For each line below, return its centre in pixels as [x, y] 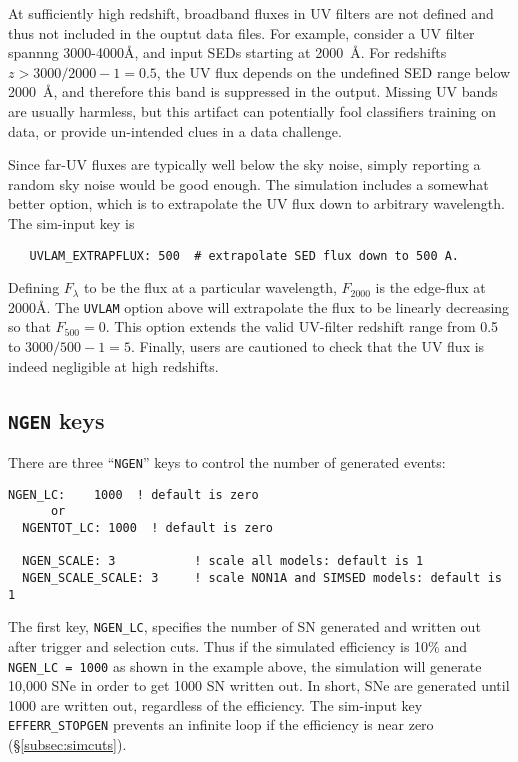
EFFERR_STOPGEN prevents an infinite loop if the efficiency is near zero [221, 724]
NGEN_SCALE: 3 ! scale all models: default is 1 [223, 561]
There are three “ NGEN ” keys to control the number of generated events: [227, 462]
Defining [34, 287]
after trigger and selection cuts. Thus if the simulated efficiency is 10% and [237, 645]
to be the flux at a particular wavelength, [210, 287]
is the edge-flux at [430, 287]
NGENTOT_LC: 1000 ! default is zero [147, 527]
